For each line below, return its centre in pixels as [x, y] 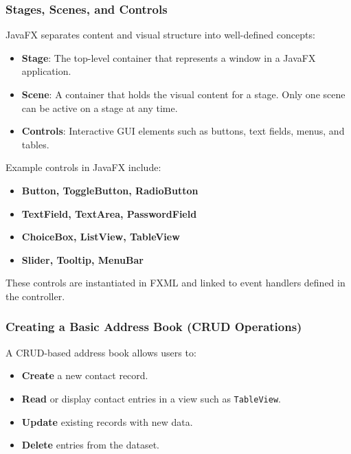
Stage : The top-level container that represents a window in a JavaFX [169, 57]
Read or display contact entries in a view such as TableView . [151, 398]
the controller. [35, 296]
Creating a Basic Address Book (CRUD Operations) [154, 327]
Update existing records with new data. [107, 421]
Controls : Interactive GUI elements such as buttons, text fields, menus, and [183, 131]
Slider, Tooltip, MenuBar [82, 259]
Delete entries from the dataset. [91, 445]
